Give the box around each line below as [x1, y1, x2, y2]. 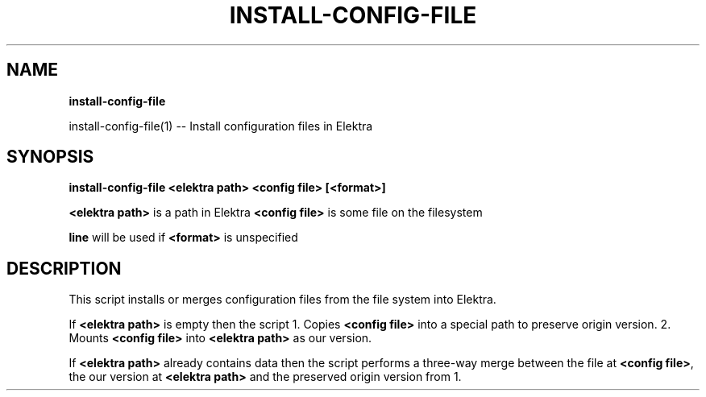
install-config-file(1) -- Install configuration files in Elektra [69, 118, 373, 133]
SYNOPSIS [6, 147, 94, 167]
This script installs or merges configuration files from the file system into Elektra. [69, 292, 496, 307]
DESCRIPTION [6, 258, 122, 279]
